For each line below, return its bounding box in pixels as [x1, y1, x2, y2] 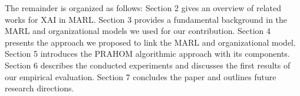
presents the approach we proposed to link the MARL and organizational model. [5, 36, 296, 48]
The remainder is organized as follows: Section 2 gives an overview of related [5, 2, 282, 13]
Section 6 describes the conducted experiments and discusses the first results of [5, 59, 291, 71]
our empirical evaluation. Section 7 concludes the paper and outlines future [5, 70, 276, 83]
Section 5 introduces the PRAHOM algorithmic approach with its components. [5, 47, 290, 60]
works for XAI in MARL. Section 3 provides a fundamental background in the [5, 13, 288, 25]
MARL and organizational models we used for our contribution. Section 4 [5, 25, 271, 37]
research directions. [5, 82, 74, 94]
